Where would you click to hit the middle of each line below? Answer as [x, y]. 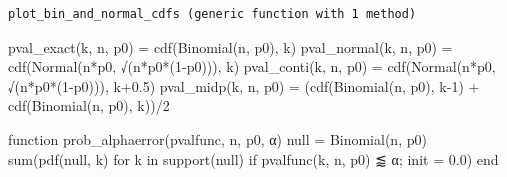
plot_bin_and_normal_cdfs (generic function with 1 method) [212, 14]
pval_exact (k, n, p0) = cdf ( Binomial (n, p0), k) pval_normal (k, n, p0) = [230, 46]
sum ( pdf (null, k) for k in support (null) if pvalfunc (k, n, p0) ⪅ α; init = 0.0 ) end [253, 158]
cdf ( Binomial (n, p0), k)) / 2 [89, 105]
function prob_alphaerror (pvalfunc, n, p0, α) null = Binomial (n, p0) [217, 138]
